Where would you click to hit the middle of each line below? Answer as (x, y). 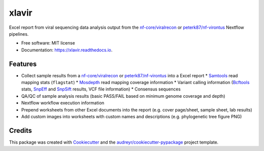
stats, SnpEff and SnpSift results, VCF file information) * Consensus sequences (101, 89)
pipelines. (19, 34)
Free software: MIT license (48, 43)
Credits (21, 130)
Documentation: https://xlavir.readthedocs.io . (67, 50)
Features (23, 64)
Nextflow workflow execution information (63, 103)
